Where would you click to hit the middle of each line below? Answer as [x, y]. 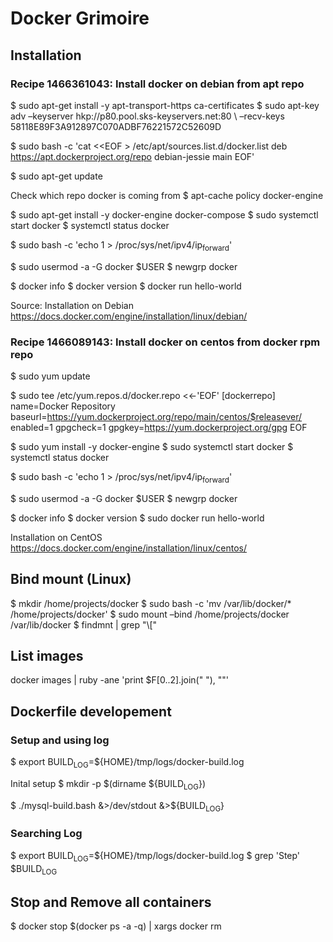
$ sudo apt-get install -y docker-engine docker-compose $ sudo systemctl [164, 214]
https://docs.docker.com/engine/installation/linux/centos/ [129, 548]
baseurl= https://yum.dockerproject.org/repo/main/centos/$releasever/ [156, 416]
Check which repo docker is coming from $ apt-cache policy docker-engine [167, 195]
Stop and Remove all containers [111, 902]
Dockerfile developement [91, 711]
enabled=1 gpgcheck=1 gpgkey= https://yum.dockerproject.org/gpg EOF [159, 427]
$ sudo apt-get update [56, 176]
